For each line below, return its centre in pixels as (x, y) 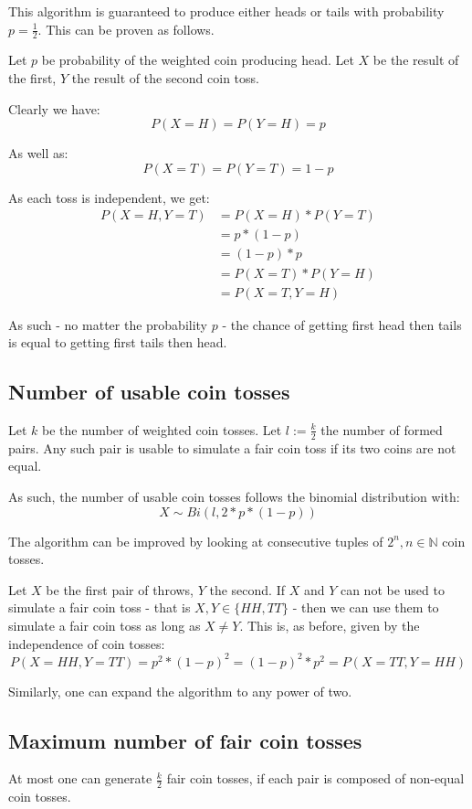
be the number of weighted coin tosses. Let (162, 429)
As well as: (38, 153)
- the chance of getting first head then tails (342, 324)
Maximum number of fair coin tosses (185, 740)
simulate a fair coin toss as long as (105, 625)
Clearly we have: (54, 108)
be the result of (416, 60)
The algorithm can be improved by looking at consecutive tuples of (196, 541)
